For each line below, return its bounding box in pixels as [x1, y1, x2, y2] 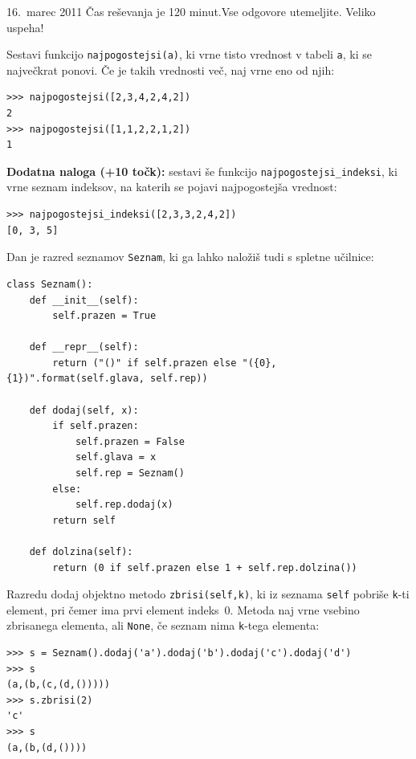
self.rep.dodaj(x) [75, 499, 173, 511]
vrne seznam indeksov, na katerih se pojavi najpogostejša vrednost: [6, 178, 337, 195]
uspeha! [6, 18, 44, 35]
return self [52, 514, 116, 526]
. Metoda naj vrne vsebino [230, 601, 360, 618]
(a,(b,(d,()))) [6, 741, 88, 753]
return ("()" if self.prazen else [52, 357, 237, 369]
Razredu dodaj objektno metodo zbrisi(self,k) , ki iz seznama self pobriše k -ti [6, 586, 410, 602]
